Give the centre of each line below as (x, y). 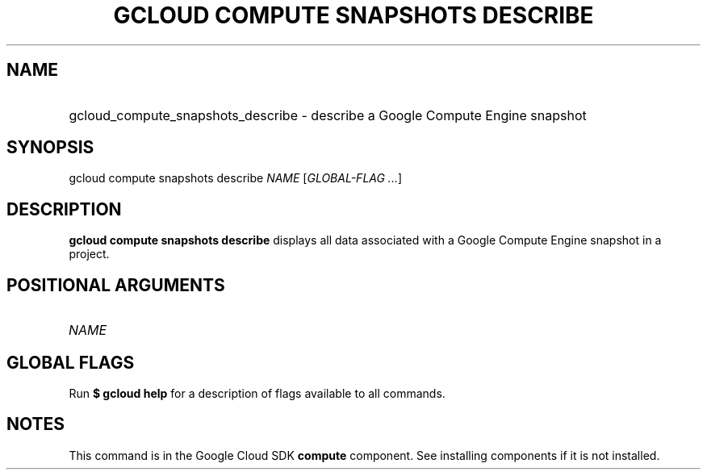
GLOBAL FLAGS (71, 362)
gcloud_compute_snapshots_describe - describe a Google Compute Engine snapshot (328, 115)
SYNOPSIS (50, 148)
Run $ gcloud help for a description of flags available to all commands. (257, 393)
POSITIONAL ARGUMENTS (116, 285)
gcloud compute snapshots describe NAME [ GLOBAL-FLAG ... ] (236, 178)
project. (89, 254)
